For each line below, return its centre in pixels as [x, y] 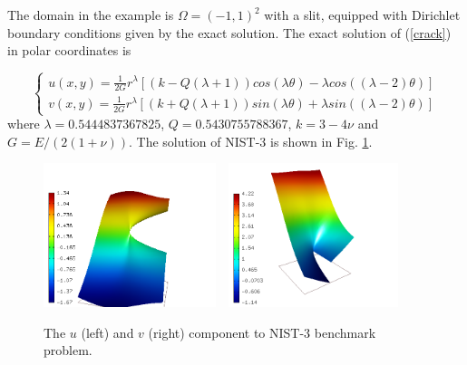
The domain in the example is [91, 14]
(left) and [107, 332]
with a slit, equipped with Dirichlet [362, 14]
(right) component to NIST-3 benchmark [262, 332]
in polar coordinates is [69, 50]
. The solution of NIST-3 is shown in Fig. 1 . [251, 141]
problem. [68, 350]
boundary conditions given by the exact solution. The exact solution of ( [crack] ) [229, 32]
